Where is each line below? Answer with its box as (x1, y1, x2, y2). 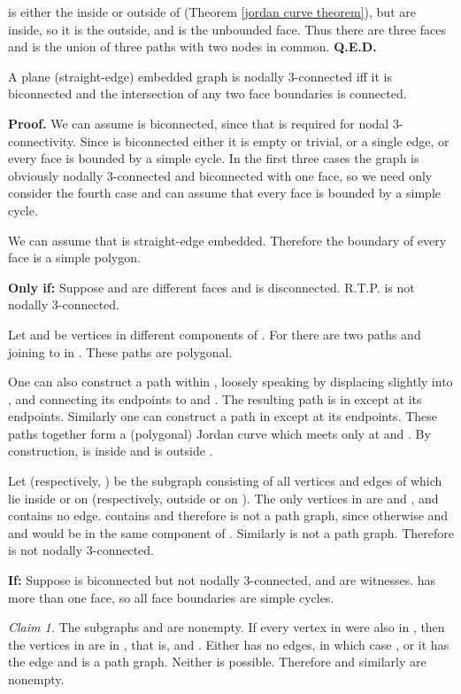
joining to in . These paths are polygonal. (8, 342, 233, 361)
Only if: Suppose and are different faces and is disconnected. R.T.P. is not (8, 277, 415, 296)
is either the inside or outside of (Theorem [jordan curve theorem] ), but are (8, 3, 416, 20)
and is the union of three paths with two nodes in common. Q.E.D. (8, 37, 377, 56)
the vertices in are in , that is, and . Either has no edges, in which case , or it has (8, 635, 449, 653)
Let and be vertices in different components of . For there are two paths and (8, 324, 421, 343)
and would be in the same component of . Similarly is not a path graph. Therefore (8, 523, 454, 542)
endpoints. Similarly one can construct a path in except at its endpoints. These (8, 407, 438, 425)
